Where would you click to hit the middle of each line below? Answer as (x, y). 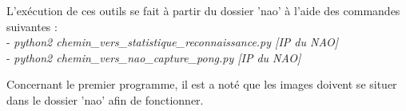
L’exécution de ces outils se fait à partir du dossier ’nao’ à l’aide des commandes (203, 10)
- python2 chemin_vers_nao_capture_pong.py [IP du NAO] (154, 57)
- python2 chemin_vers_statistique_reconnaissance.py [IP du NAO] (173, 42)
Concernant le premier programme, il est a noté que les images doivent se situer (202, 84)
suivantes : (32, 26)
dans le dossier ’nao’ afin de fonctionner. (105, 99)
